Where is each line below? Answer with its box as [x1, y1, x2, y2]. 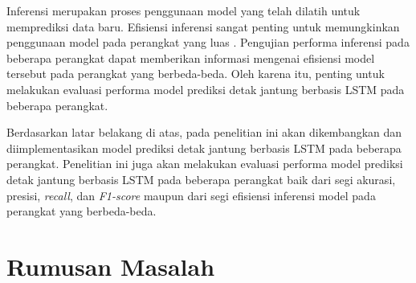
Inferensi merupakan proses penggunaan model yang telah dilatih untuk [6, 2, 361, 18]
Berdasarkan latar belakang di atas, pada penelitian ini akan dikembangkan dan [6, 124, 402, 141]
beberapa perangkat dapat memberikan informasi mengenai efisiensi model [6, 49, 375, 66]
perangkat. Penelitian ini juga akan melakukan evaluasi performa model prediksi [6, 155, 403, 172]
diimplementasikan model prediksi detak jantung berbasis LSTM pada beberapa [6, 139, 402, 156]
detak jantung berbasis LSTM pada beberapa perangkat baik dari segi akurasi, [6, 170, 396, 187]
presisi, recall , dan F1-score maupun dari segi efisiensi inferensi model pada [6, 187, 376, 203]
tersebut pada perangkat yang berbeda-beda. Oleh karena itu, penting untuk [6, 65, 385, 82]
